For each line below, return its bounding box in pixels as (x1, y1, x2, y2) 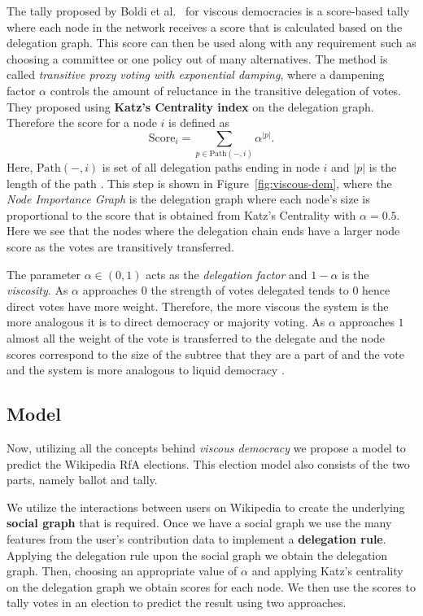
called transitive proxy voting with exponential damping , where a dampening (7, 66, 385, 83)
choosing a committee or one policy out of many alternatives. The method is (7, 50, 388, 67)
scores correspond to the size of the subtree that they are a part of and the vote (7, 345, 405, 362)
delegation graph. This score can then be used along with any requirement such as (7, 34, 416, 51)
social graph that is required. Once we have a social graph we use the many (7, 514, 392, 531)
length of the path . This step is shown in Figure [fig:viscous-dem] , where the (7, 174, 392, 191)
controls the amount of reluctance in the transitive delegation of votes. (50, 81, 401, 98)
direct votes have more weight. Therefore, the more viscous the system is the (7, 297, 389, 314)
